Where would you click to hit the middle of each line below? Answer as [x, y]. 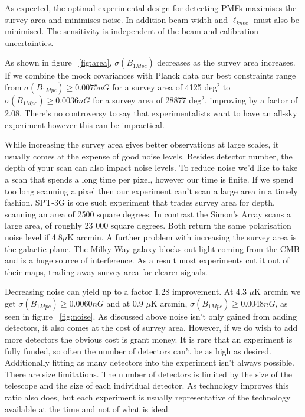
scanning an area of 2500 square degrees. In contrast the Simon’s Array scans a [148, 214]
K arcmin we [278, 291]
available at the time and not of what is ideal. [88, 408]
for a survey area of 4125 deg [165, 87]
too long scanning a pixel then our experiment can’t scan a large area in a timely [151, 190]
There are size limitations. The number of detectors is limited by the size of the [148, 374]
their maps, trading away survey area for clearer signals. [106, 271]
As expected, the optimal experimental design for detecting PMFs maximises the [151, 8]
